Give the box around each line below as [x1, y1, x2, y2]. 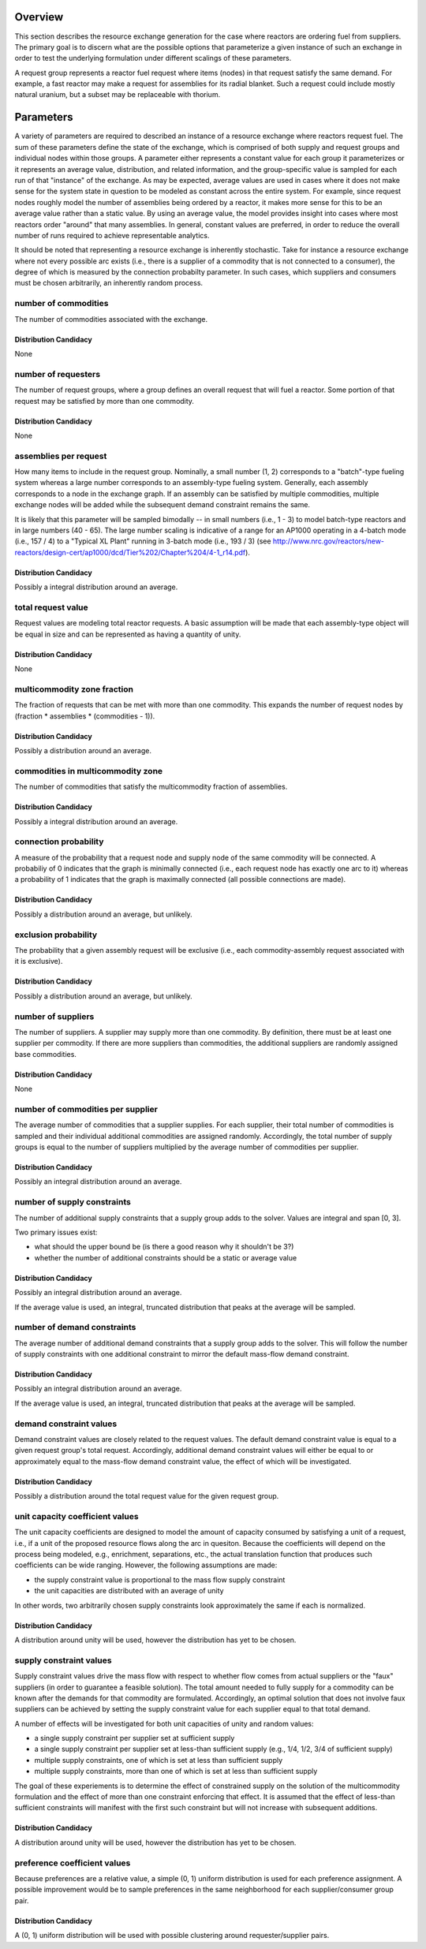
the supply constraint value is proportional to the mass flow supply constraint [34, 1574, 286, 1585]
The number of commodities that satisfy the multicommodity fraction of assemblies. [14, 782, 288, 792]
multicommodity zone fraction [14, 683, 134, 694]
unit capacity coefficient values [14, 1510, 139, 1521]
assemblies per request [14, 450, 107, 461]
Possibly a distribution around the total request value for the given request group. [14, 1492, 279, 1501]
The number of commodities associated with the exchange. [14, 314, 208, 323]
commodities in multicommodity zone [14, 765, 163, 776]
